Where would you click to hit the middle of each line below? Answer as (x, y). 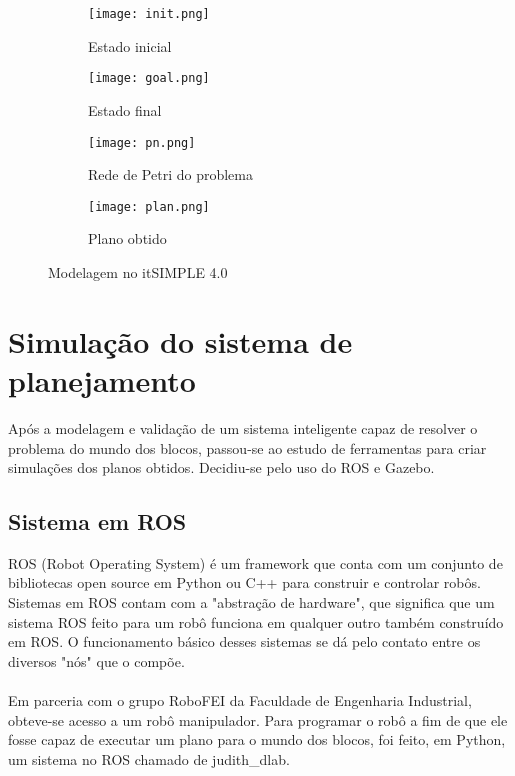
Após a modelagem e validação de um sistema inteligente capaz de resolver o (243, 427)
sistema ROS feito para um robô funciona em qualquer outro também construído (256, 621)
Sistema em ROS (97, 521)
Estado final (125, 109)
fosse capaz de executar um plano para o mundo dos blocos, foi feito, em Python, (257, 739)
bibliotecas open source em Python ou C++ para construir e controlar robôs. (244, 582)
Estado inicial (130, 45)
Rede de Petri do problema (170, 174)
